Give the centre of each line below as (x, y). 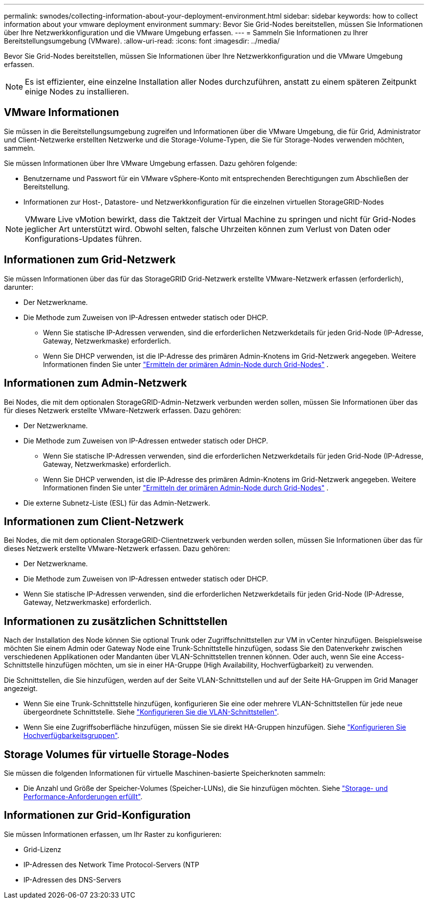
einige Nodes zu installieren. (77, 92)
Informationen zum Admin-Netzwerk (96, 383)
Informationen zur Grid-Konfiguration (97, 815)
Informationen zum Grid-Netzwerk (90, 260)
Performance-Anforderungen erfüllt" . (83, 797)
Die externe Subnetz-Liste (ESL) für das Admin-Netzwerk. (117, 503)
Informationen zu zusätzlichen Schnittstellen (116, 621)
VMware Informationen (62, 113)
